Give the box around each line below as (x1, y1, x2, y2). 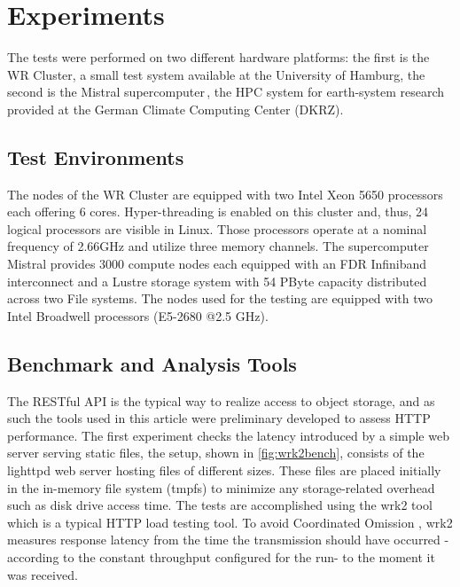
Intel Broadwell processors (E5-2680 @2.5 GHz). (7, 306, 269, 325)
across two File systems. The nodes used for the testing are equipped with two (7, 289, 433, 308)
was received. (7, 565, 78, 583)
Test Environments (7, 143, 184, 170)
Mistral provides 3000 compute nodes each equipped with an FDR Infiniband (7, 254, 427, 273)
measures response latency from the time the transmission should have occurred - (7, 530, 449, 549)
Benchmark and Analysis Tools (7, 349, 297, 377)
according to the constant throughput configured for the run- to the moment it (7, 548, 435, 566)
